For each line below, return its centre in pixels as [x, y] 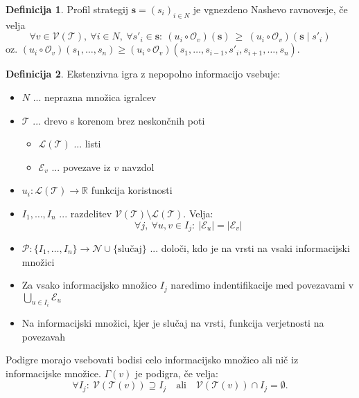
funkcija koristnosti [132, 190]
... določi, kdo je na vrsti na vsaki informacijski [250, 248]
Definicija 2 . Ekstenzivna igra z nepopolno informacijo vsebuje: [143, 74]
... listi [87, 144]
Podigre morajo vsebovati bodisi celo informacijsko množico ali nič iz [152, 360]
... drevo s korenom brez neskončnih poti [119, 120]
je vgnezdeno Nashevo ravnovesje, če [270, 9]
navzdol [138, 166]
